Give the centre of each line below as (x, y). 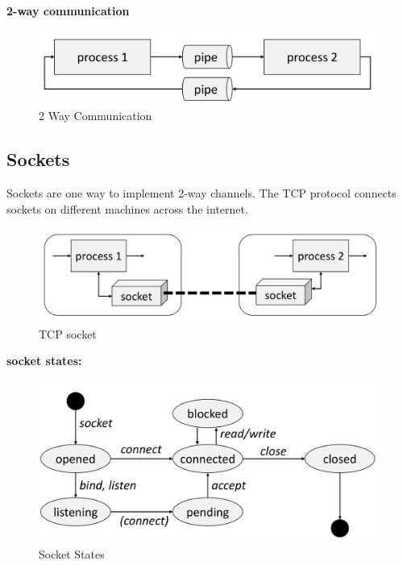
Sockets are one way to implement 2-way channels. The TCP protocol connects (201, 192)
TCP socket (68, 333)
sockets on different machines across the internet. (127, 208)
